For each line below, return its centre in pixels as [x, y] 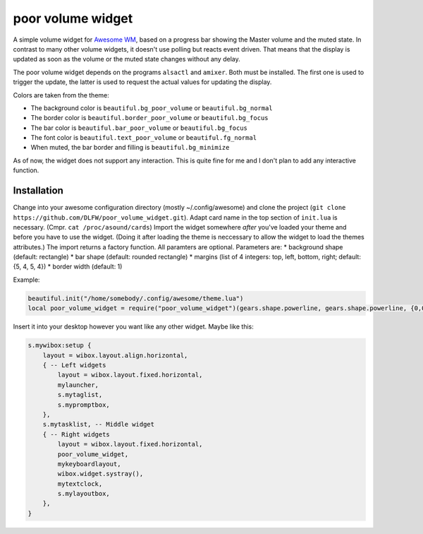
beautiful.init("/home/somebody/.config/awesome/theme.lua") [136, 298]
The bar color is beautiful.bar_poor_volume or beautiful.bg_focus [139, 128]
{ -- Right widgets [76, 434]
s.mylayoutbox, [84, 494]
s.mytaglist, [80, 395]
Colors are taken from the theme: [61, 95]
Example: [26, 280]
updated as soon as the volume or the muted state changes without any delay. [127, 59]
